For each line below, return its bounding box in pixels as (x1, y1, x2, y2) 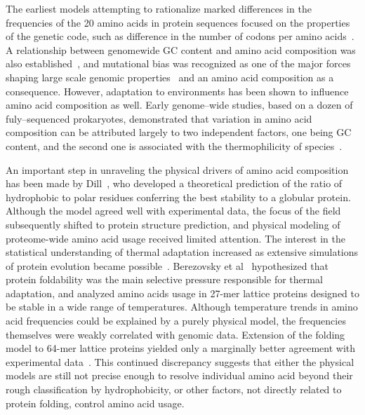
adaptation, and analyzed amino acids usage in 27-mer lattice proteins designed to (6, 285, 359, 300)
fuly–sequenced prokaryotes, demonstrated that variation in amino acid (6, 111, 312, 125)
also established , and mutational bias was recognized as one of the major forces (6, 56, 351, 71)
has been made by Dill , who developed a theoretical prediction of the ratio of (6, 176, 343, 191)
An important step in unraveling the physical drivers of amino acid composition (6, 162, 349, 177)
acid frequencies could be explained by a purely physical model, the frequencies (6, 313, 346, 328)
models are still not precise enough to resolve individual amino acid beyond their (6, 368, 353, 383)
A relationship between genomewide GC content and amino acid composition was (6, 42, 356, 57)
